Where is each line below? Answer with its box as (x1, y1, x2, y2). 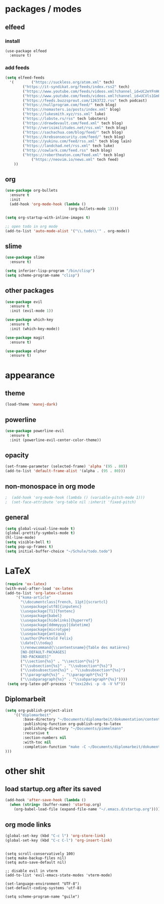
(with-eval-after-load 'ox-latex (5, 586, 73, 591)
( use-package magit (5, 335, 45, 340)
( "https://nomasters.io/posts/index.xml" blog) (22, 107, 121, 112)
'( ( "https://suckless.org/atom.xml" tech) (9, 80, 115, 85)
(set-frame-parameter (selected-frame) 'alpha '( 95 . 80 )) (5, 464, 128, 469)
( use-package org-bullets (5, 188, 58, 193)
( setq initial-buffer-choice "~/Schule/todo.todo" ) (5, 549, 112, 553)
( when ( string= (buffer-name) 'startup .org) (9, 802, 102, 807)
